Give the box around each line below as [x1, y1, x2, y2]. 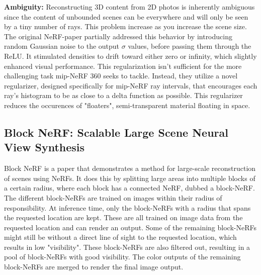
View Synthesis [4, 139, 85, 155]
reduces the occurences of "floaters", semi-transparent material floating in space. [4, 100, 250, 110]
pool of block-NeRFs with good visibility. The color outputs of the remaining [4, 251, 241, 262]
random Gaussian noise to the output [4, 41, 120, 51]
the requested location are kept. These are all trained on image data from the [4, 212, 243, 223]
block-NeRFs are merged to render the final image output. [4, 261, 184, 272]
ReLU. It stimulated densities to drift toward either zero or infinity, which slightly [4, 50, 257, 61]
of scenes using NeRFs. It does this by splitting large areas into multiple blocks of [4, 172, 255, 183]
